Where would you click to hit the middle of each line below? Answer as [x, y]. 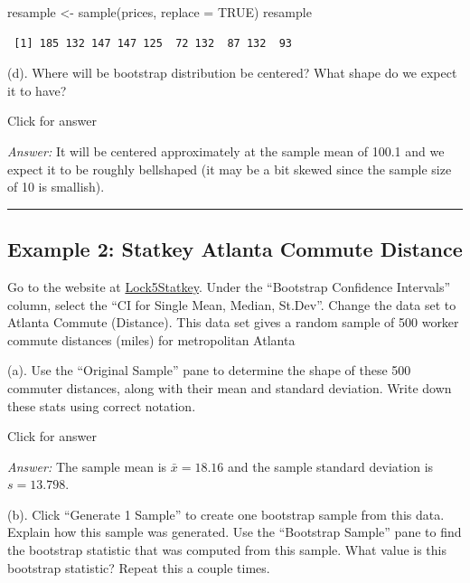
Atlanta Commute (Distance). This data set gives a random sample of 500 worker [233, 322]
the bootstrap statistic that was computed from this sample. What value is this [227, 550]
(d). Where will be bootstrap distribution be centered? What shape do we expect [232, 73]
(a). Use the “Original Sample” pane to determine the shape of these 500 [209, 370]
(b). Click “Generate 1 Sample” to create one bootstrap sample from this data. [226, 514]
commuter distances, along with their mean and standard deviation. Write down [230, 387]
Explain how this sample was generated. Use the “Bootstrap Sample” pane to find [235, 532]
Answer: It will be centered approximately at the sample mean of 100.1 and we [226, 150]
